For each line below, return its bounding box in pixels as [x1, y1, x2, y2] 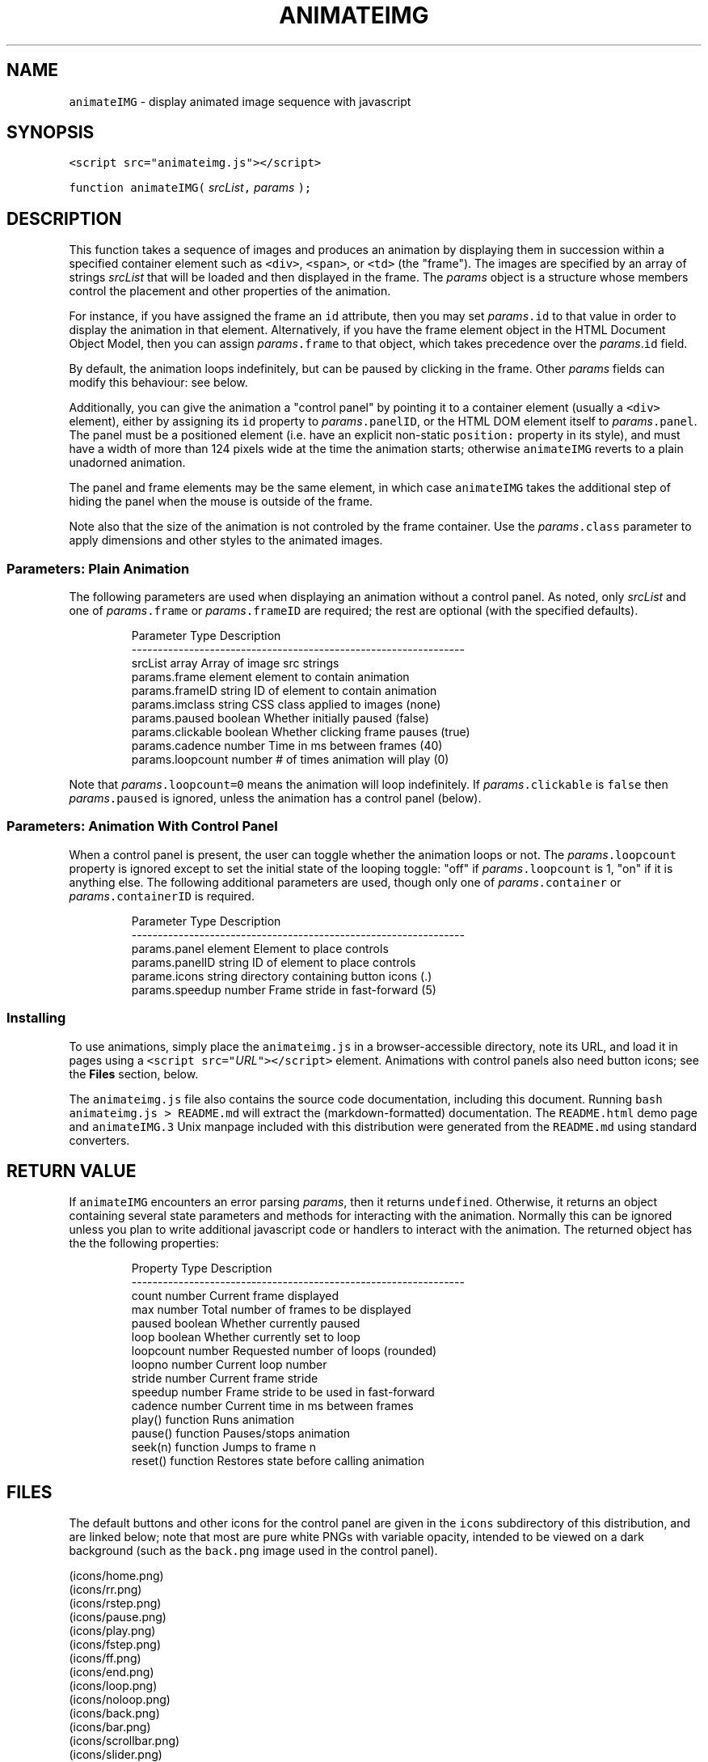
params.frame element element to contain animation [131, 670, 410, 684]
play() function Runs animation [131, 1413, 294, 1427]
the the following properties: [69, 1236, 219, 1251]
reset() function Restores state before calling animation [131, 1454, 425, 1468]
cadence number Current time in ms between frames [131, 1399, 414, 1413]
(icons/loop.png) [69, 1679, 158, 1693]
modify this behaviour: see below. [69, 375, 248, 390]
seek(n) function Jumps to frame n [131, 1440, 317, 1455]
